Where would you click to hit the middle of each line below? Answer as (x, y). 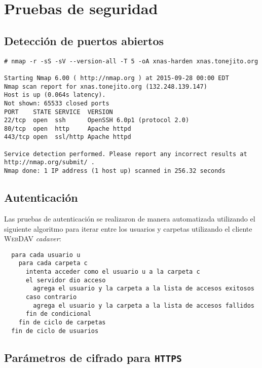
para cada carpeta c (53, 263)
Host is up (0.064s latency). (55, 95)
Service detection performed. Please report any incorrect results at (126, 154)
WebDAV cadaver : (33, 238)
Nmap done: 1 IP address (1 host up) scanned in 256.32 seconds (115, 171)
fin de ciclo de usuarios (55, 331)
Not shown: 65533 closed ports (57, 103)
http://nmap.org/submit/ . (49, 162)
